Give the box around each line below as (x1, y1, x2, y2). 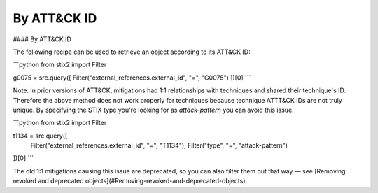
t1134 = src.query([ (13, 131, 68, 140)
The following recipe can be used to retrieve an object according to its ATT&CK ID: (13, 48, 251, 56)
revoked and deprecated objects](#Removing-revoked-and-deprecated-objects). (13, 177, 248, 185)
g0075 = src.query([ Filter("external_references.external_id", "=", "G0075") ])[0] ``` (13, 73, 251, 82)
